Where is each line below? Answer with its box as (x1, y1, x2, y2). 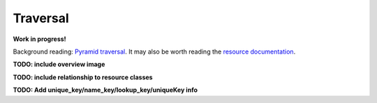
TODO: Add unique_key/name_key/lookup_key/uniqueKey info (13, 86, 198, 94)
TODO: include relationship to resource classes (13, 73, 153, 81)
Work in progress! (13, 35, 66, 43)
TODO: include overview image (13, 60, 105, 69)
